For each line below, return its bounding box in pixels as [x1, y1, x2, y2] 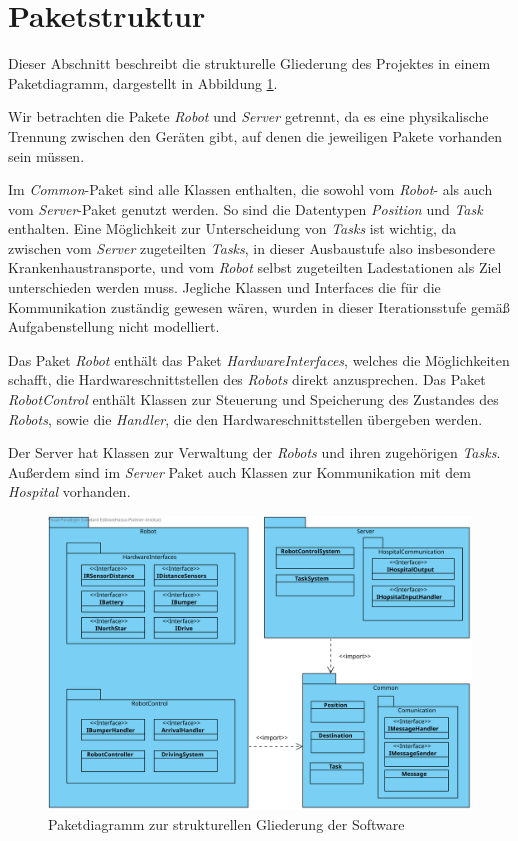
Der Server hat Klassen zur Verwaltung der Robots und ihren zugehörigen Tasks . [8, 442, 501, 463]
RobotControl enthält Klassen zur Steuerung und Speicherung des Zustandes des [8, 389, 499, 410]
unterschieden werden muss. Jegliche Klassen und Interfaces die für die [8, 277, 441, 298]
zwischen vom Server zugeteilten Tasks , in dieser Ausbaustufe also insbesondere [8, 237, 495, 258]
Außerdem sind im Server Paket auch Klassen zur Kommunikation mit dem [8, 461, 471, 482]
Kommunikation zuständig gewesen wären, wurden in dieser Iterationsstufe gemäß [8, 296, 510, 317]
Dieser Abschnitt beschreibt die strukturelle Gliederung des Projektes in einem [8, 53, 491, 74]
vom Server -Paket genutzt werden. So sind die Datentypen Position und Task [8, 198, 483, 219]
